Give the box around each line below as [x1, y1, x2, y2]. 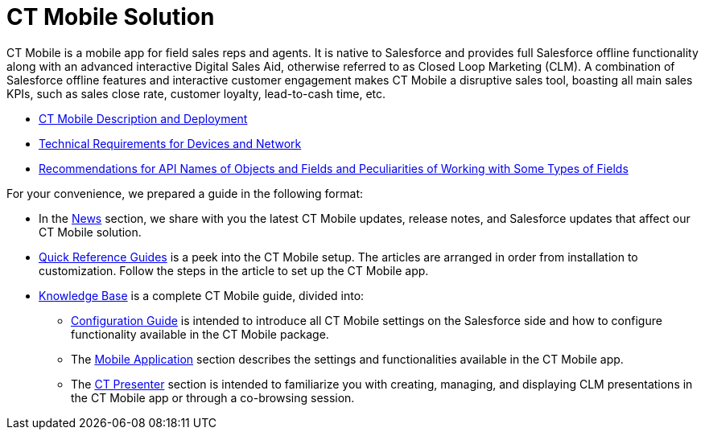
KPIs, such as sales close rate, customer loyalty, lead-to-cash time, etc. [6, 86, 386, 101]
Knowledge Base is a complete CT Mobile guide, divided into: [39, 288, 365, 302]
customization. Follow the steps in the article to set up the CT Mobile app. [39, 263, 429, 278]
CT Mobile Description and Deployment [39, 111, 248, 125]
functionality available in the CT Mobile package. [71, 327, 329, 341]
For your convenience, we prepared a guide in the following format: [6, 186, 363, 200]
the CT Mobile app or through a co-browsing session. [71, 390, 355, 405]
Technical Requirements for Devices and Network [39, 136, 302, 150]
